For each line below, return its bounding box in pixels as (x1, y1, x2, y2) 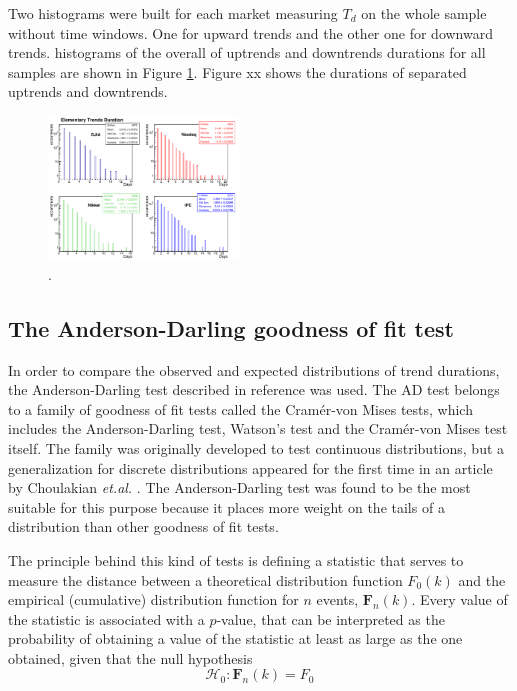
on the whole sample (361, 3, 487, 23)
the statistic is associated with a (8, 608, 205, 629)
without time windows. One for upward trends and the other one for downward (8, 22, 493, 43)
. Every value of (411, 589, 508, 610)
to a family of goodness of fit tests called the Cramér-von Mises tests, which (8, 398, 473, 419)
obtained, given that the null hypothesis (8, 647, 253, 668)
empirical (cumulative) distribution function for (8, 589, 299, 610)
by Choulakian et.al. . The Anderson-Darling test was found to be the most (8, 477, 471, 498)
